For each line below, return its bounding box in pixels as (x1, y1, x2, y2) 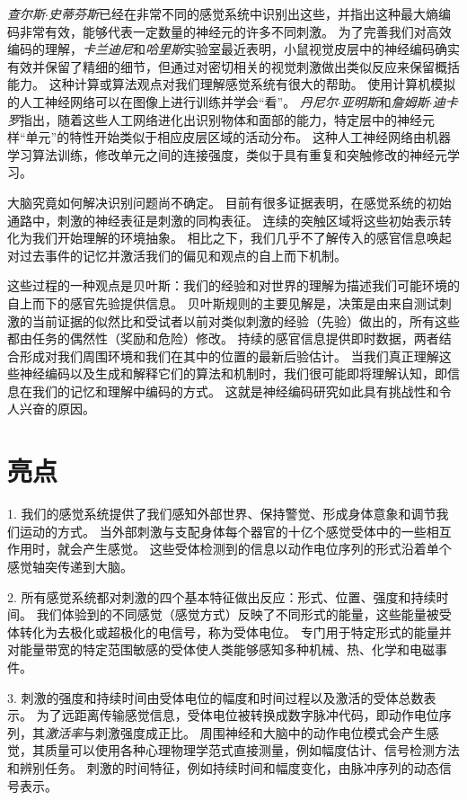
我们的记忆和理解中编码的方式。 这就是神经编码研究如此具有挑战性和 (31, 381, 439, 400)
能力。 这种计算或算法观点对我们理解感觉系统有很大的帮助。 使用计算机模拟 (7, 75, 456, 93)
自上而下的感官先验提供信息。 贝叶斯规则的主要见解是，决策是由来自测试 (7, 293, 439, 312)
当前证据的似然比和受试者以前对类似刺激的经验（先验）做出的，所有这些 (31, 311, 460, 330)
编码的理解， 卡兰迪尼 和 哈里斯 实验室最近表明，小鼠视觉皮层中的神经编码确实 (7, 40, 460, 58)
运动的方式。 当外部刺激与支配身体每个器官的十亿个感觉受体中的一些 (19, 521, 427, 540)
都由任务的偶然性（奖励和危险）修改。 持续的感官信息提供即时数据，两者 (7, 329, 439, 348)
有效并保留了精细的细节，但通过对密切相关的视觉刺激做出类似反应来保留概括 (7, 57, 460, 76)
